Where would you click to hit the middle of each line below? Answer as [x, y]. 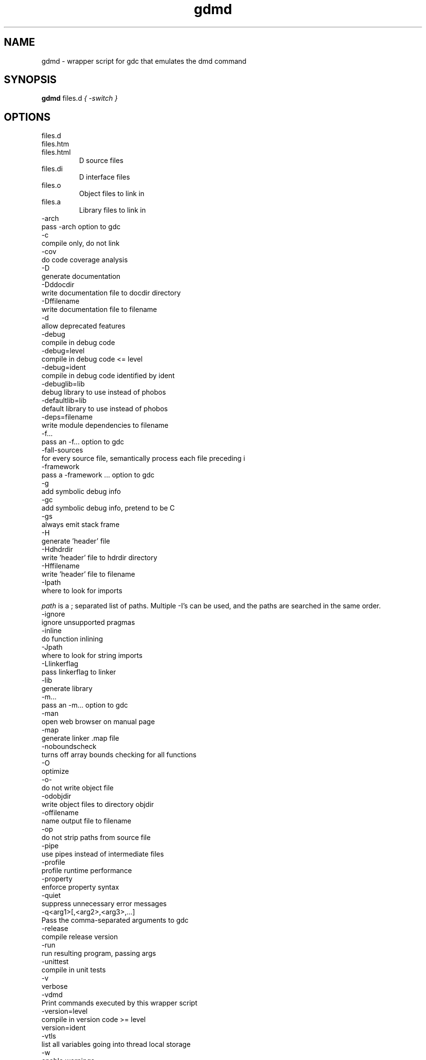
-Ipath [51, 583]
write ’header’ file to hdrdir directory [99, 558]
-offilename [60, 813]
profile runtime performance [87, 871]
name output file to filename [87, 821]
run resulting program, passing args [99, 953]
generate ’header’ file [76, 541]
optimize [55, 771]
